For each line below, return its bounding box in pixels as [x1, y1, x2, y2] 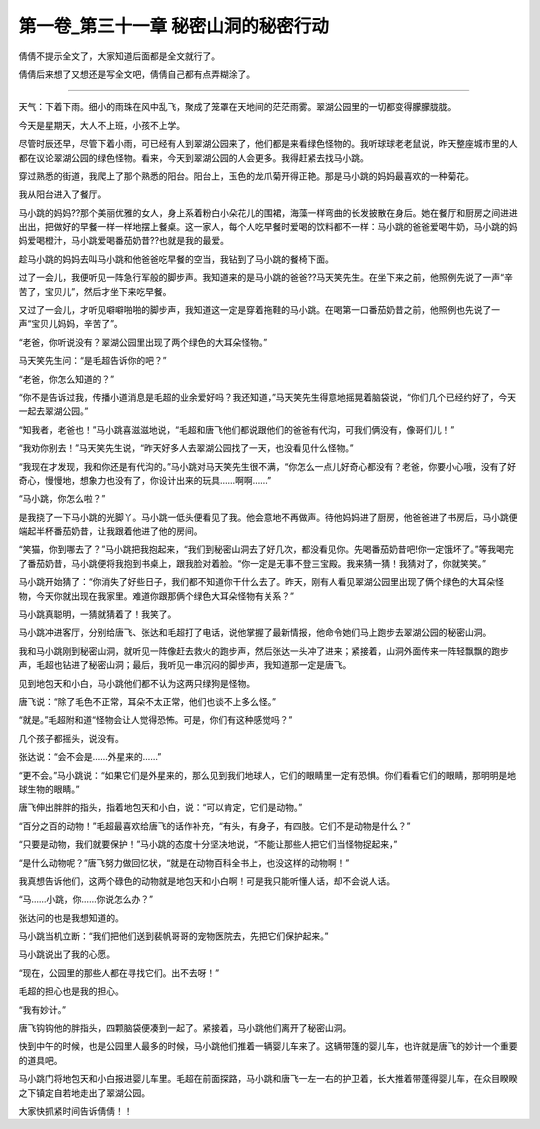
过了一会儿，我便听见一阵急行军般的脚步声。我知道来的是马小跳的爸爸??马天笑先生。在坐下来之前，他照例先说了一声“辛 [18, 271, 514, 284]
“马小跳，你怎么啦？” [18, 493, 106, 505]
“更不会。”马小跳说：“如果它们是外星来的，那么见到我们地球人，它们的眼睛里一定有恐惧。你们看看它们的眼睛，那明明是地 [18, 769, 517, 781]
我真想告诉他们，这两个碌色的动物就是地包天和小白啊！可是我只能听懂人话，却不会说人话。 [18, 875, 395, 887]
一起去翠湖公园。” [18, 405, 89, 417]
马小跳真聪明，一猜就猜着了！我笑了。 [18, 608, 177, 620]
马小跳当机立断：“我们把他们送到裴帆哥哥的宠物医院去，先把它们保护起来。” [18, 930, 329, 942]
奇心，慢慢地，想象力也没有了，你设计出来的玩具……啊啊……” [18, 474, 272, 486]
